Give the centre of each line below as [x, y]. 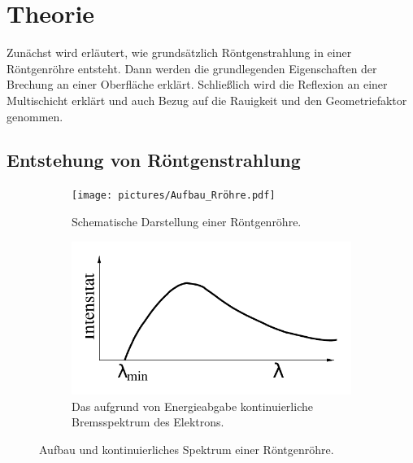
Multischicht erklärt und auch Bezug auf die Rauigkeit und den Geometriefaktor [207, 100]
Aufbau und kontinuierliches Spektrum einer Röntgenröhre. [187, 450]
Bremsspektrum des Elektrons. [148, 422]
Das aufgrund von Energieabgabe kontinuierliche [192, 406]
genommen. [35, 116]
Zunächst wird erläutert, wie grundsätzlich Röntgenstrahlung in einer [179, 52]
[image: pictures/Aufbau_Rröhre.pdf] [174, 196]
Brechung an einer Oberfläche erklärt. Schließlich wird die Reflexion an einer [197, 84]
